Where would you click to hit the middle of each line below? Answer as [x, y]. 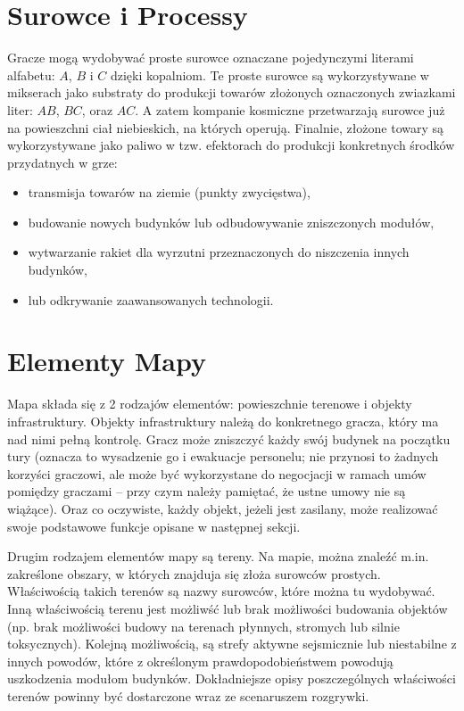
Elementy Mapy [107, 361]
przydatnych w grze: [62, 162]
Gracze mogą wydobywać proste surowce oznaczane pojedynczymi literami [211, 58]
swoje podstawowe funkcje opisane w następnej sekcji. [154, 526]
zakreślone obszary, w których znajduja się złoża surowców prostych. [194, 573]
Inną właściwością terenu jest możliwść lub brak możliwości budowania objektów [228, 608]
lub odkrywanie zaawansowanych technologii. [151, 299]
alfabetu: [31, 74]
